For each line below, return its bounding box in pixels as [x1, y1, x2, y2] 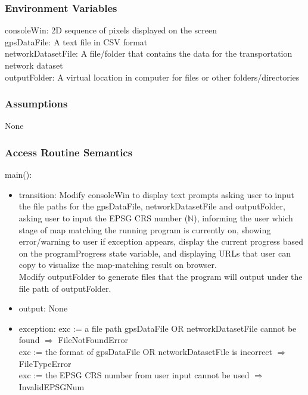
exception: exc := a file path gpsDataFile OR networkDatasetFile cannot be [18, 322, 297, 334]
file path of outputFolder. [18, 282, 111, 294]
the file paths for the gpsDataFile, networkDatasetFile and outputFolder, [18, 200, 285, 212]
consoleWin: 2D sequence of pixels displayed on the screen [5, 24, 217, 36]
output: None [18, 302, 68, 314]
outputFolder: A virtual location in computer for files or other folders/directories [5, 70, 300, 83]
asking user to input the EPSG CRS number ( [18, 212, 188, 224]
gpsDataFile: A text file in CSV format [5, 35, 148, 48]
